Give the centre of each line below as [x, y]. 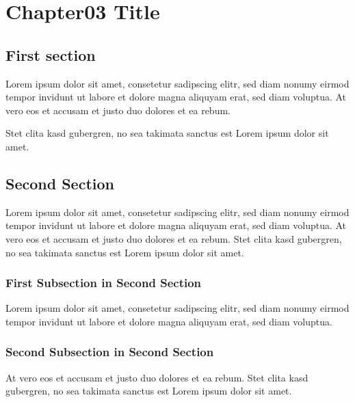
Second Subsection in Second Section [110, 352]
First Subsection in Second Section [104, 283]
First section [51, 54]
